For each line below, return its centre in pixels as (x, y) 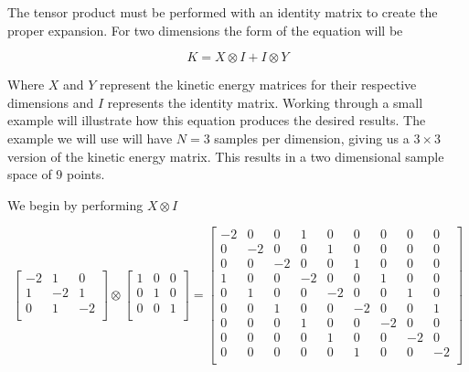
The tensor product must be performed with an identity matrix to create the (223, 12)
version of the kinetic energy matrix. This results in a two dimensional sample (226, 156)
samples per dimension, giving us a (312, 138)
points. (86, 174)
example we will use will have (90, 138)
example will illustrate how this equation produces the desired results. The (217, 120)
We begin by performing (75, 204)
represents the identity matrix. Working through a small (265, 102)
